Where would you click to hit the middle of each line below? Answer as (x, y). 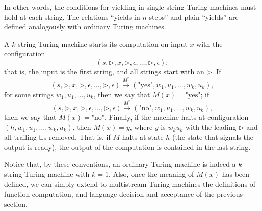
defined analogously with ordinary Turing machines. (85, 27)
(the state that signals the (213, 137)
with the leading (211, 127)
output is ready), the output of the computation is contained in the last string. (127, 147)
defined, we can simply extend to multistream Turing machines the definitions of (130, 184)
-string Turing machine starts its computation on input (101, 43)
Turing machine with (57, 174)
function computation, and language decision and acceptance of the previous (124, 194)
